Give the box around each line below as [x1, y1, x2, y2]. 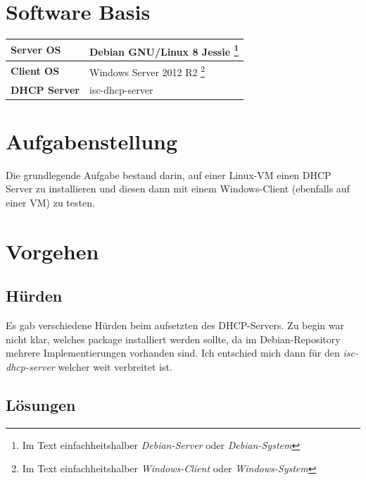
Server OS [11, 42, 61, 57]
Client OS [11, 63, 60, 78]
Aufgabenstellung [6, 126, 178, 155]
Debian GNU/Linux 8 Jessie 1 [89, 42, 239, 59]
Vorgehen [6, 236, 99, 265]
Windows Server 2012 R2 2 [89, 63, 206, 79]
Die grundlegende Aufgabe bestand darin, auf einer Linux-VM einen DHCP [6, 167, 332, 182]
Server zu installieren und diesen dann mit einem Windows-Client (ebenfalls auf [6, 181, 350, 196]
